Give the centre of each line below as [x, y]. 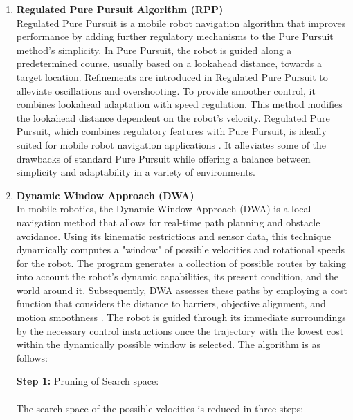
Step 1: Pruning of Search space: [88, 381]
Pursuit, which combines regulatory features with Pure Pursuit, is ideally [171, 131]
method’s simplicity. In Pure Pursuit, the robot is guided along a [154, 49]
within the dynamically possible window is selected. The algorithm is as [168, 344]
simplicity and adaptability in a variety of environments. [136, 172]
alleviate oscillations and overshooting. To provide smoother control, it [166, 90]
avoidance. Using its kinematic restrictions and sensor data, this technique [174, 236]
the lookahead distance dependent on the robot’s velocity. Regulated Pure [173, 117]
